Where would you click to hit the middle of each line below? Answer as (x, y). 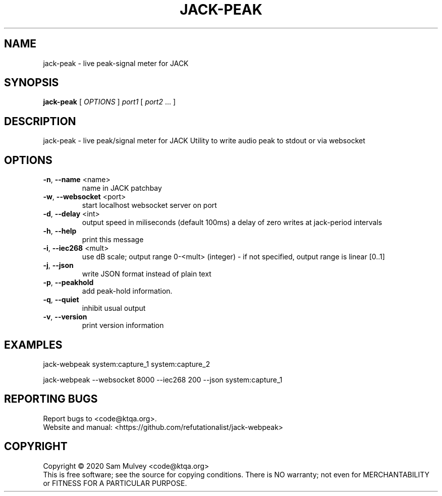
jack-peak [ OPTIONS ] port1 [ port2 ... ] (109, 102)
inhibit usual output (114, 308)
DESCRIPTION (40, 121)
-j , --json (58, 265)
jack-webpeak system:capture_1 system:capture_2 (127, 364)
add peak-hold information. (127, 291)
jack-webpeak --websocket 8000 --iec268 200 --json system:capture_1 (163, 379)
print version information (123, 325)
